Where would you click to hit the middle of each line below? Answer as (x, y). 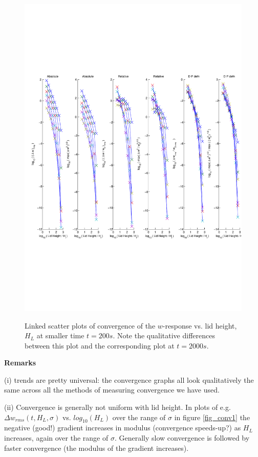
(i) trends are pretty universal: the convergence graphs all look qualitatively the (129, 379)
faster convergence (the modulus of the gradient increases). (96, 448)
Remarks (20, 363)
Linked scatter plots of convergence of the (90, 325)
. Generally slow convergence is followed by (182, 438)
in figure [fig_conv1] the (212, 417)
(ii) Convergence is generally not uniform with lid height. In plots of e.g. (117, 407)
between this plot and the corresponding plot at (100, 345)
